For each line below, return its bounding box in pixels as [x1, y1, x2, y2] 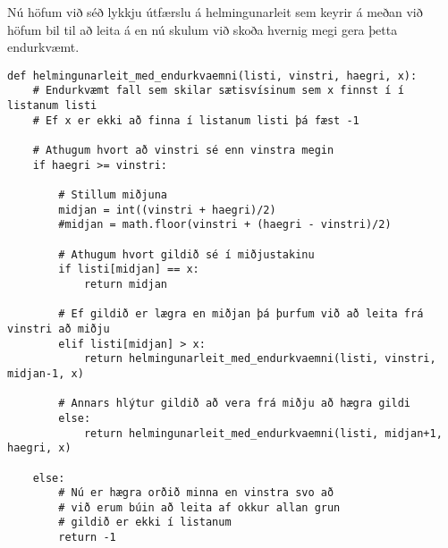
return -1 [58, 531, 116, 544]
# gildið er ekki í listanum [58, 516, 232, 529]
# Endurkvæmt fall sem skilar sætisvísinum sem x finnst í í [32, 84, 404, 97]
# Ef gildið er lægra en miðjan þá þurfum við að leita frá [58, 308, 424, 321]
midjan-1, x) [7, 367, 84, 380]
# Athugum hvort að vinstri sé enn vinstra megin [32, 144, 334, 157]
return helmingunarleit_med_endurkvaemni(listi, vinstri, [83, 352, 436, 366]
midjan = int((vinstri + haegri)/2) [58, 203, 276, 216]
